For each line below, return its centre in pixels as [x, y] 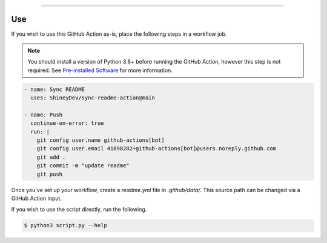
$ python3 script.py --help [65, 225]
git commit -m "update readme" [83, 166]
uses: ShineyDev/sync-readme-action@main [93, 98]
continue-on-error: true [67, 123]
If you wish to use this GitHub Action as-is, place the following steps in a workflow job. [119, 34]
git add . [51, 157]
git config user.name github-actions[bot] [101, 140]
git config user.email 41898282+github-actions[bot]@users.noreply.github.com [157, 149]
